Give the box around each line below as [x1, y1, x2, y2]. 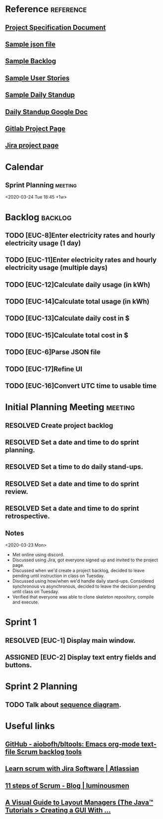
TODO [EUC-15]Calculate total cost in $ [5, 331, 129, 340]
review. [5, 487, 28, 496]
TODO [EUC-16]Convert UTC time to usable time [5, 382, 157, 390]
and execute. [12, 599, 39, 605]
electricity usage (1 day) [5, 239, 81, 247]
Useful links [5, 720, 55, 732]
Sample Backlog [5, 57, 56, 66]
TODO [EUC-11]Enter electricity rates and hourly [5, 256, 157, 264]
